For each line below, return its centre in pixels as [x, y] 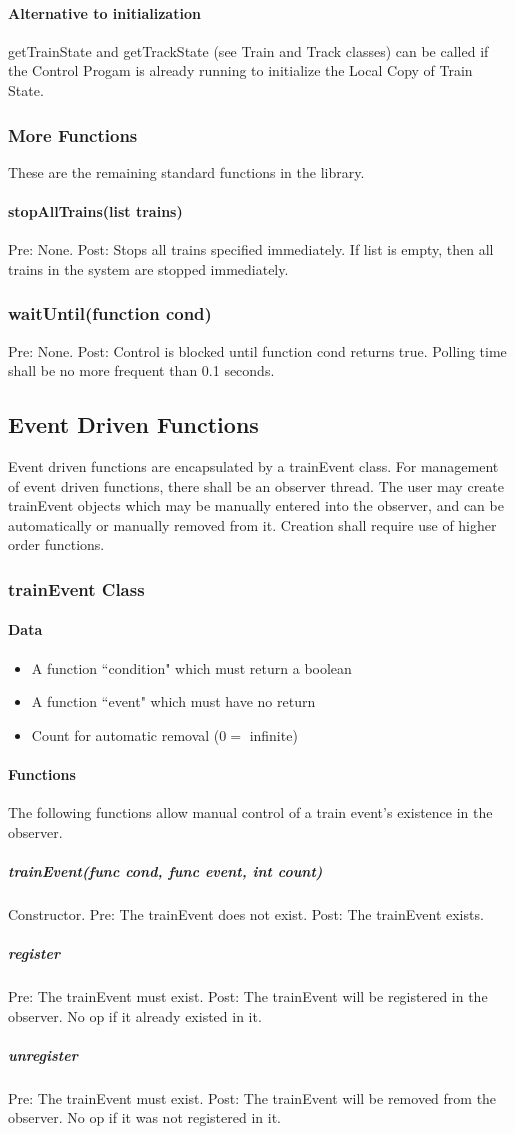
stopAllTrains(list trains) [95, 210]
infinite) [273, 734]
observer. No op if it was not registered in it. [144, 1117]
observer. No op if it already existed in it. [135, 1015]
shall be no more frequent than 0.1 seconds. [141, 370]
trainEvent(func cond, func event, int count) [165, 870]
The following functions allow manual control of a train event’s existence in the [250, 812]
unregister [43, 1054]
